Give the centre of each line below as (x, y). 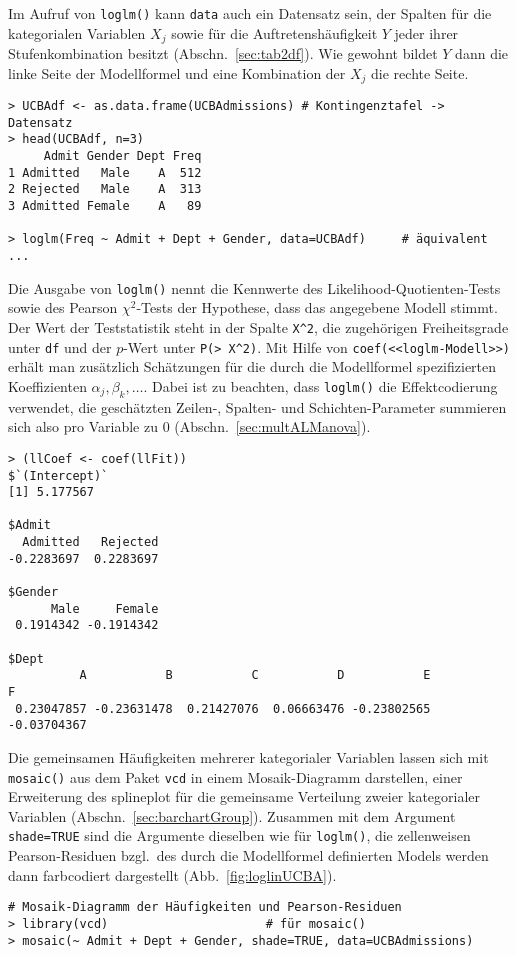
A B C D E (255, 675)
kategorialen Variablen (77, 32)
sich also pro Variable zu (83, 426)
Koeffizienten (47, 385)
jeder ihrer (426, 32)
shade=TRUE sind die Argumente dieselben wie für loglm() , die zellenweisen (239, 835)
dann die (482, 53)
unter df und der (60, 346)
